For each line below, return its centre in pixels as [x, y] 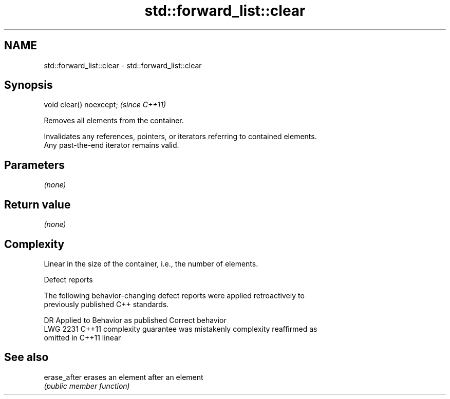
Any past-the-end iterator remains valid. [111, 145]
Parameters [34, 165]
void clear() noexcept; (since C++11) [105, 105]
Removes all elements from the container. [114, 121]
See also [26, 357]
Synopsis [29, 85]
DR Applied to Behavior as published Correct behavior [135, 320]
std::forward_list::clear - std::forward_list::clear [123, 65]
